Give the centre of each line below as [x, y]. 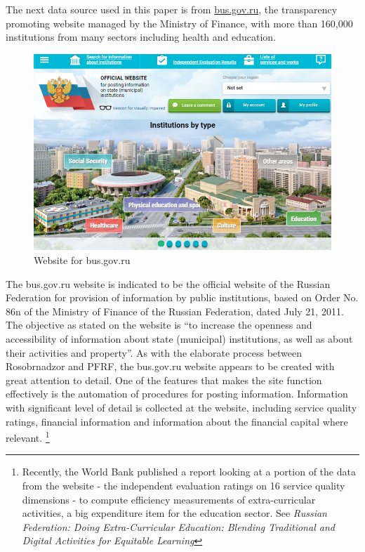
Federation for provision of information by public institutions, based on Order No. [182, 297]
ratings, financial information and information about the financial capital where [177, 421]
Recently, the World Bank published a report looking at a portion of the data [189, 472]
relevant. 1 [28, 436]
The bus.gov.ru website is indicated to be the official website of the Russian [168, 283]
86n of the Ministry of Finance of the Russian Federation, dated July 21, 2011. [175, 311]
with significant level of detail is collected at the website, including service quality [181, 408]
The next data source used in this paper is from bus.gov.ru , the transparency [172, 9]
